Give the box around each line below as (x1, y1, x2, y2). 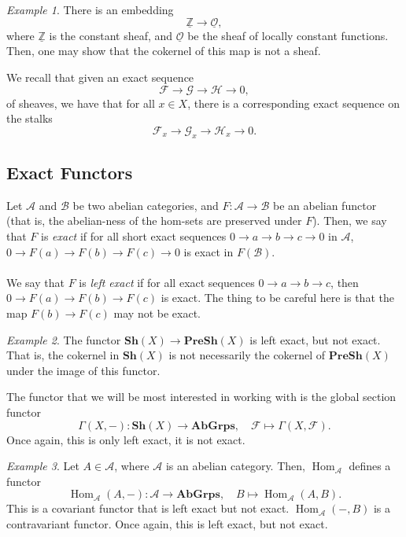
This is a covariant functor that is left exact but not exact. (6, 500, 290, 517)
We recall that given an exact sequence (6, 69, 194, 85)
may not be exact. (113, 304, 201, 321)
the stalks (6, 110, 53, 127)
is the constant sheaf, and (49, 27, 173, 43)
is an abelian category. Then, (165, 458, 305, 474)
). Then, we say (312, 212, 387, 229)
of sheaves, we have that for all (6, 94, 155, 111)
